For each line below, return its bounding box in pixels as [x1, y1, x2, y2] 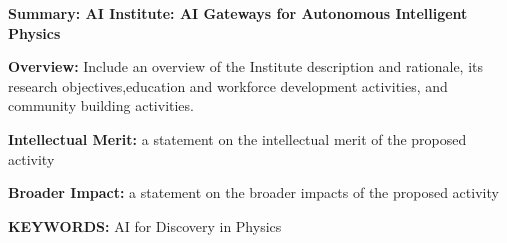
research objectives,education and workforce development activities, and [8, 75, 448, 96]
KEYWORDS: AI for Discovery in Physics [8, 215, 282, 236]
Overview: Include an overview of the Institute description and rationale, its [8, 56, 484, 77]
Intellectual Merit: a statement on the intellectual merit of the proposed [8, 128, 467, 149]
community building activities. [8, 95, 194, 116]
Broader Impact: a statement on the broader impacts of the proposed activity [8, 182, 499, 203]
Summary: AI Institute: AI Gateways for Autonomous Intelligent [8, 3, 468, 23]
